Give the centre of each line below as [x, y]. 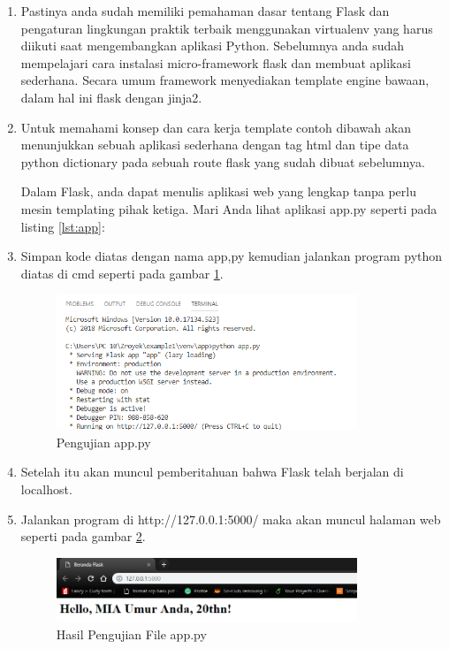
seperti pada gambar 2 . [83, 536]
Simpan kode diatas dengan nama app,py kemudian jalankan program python [232, 256]
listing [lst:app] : [63, 226]
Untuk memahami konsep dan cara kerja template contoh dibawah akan [216, 127]
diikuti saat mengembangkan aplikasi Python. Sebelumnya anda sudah [213, 46]
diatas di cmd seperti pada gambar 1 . [122, 273]
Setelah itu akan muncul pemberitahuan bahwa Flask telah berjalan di [212, 472]
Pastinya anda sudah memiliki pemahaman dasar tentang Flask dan [205, 11]
